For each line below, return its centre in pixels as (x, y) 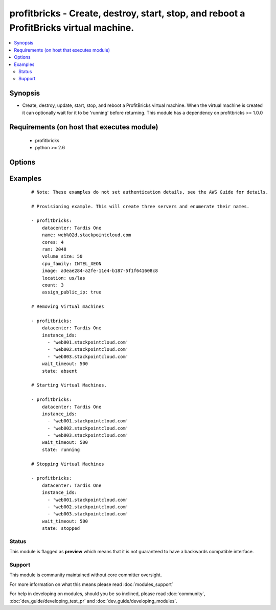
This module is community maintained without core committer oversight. (86, 575)
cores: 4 (53, 242)
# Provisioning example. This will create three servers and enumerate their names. (141, 206)
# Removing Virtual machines (68, 307)
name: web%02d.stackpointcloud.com (86, 235)
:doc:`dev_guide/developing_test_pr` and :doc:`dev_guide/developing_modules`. (93, 601)
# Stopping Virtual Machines (68, 464)
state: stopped (61, 528)
